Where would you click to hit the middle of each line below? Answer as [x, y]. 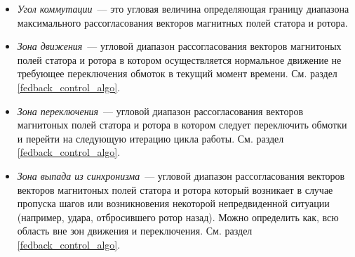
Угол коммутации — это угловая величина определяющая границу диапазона [183, 8]
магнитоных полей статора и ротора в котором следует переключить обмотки [182, 125]
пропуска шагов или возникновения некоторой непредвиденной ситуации [173, 203]
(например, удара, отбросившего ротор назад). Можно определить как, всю [178, 217]
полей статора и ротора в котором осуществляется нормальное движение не [179, 59]
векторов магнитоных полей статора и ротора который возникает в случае [175, 189]
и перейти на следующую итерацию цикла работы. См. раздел [150, 138]
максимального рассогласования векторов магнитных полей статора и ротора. [182, 22]
